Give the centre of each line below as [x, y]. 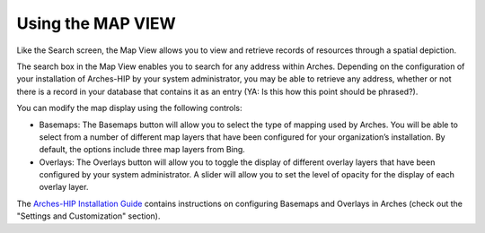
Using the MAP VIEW [97, 23]
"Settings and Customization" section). [88, 216]
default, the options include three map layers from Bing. [142, 150]
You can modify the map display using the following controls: [129, 108]
